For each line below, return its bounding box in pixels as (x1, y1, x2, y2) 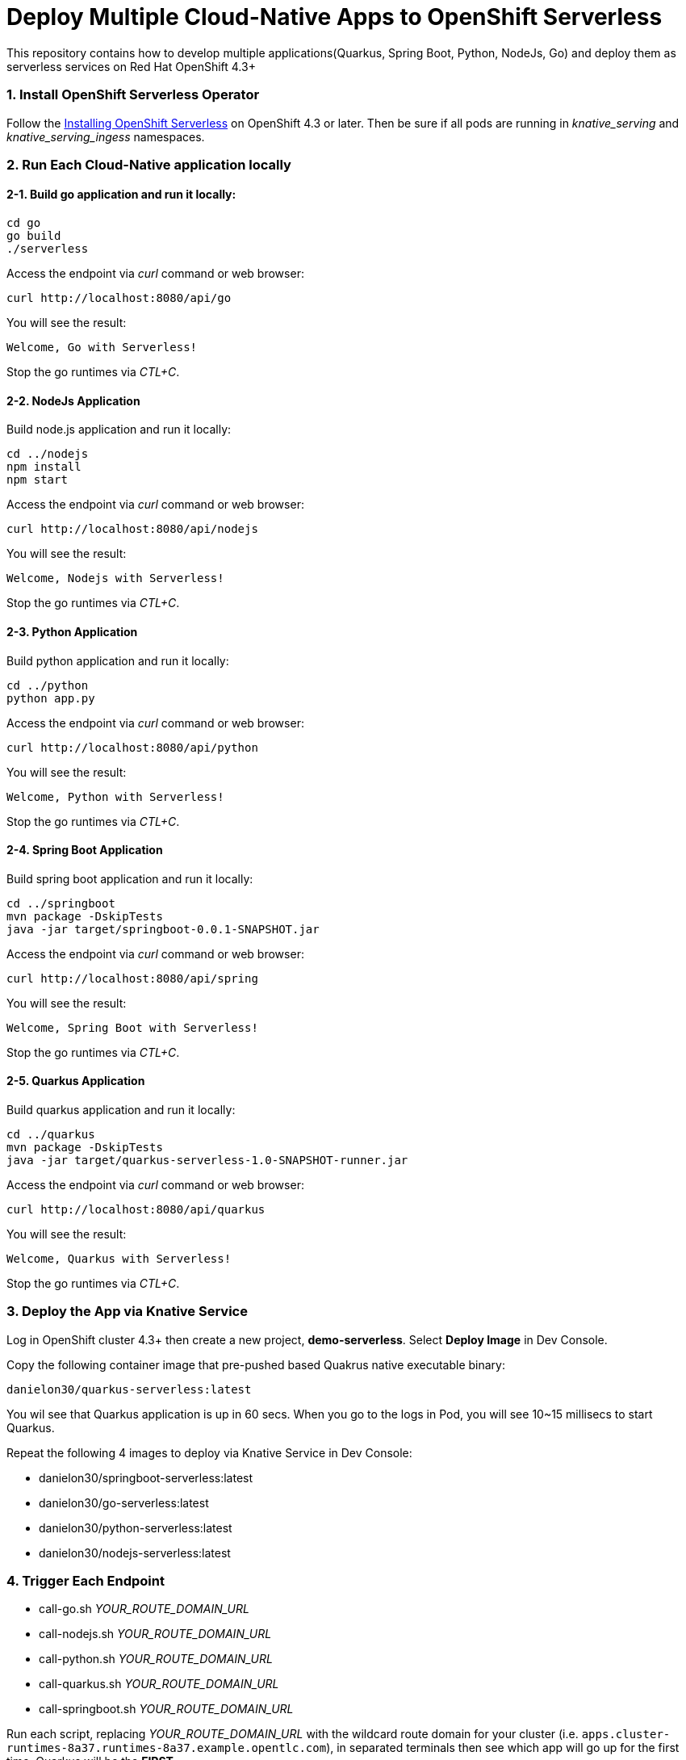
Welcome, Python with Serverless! (6, 790, 224, 803)
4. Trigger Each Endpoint (6, 1573, 165, 1590)
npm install (6, 460, 82, 474)
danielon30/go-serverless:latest (39, 1495, 209, 1510)
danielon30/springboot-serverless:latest (39, 1470, 253, 1485)
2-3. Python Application (6, 624, 138, 639)
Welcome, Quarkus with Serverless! (6, 1251, 232, 1265)
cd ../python (6, 678, 89, 692)
